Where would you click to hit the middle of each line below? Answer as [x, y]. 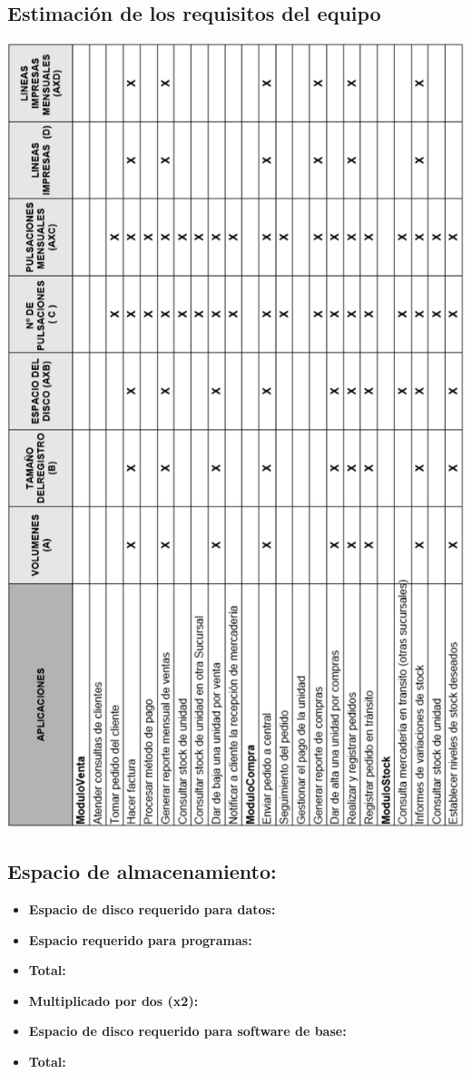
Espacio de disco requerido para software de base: [187, 1031]
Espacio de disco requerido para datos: [152, 909]
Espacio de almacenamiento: [142, 871]
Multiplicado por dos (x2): [113, 1000]
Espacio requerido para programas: [140, 939]
